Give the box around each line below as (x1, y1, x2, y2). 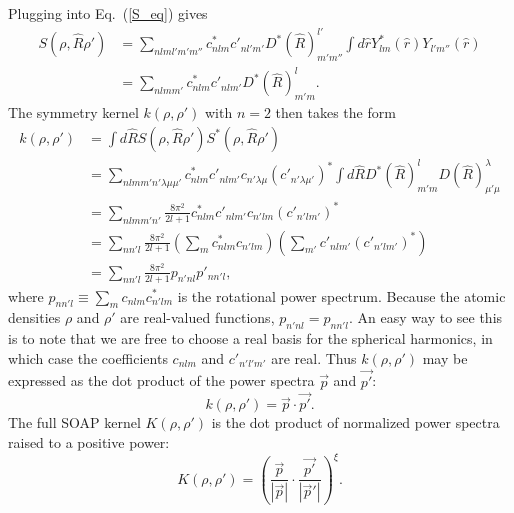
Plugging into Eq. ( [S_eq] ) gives (8, 3, 208, 23)
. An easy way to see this (349, 307, 503, 328)
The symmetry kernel (8, 102, 139, 123)
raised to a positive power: (8, 431, 170, 452)
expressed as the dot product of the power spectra (8, 370, 315, 391)
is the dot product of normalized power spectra (211, 412, 500, 433)
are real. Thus (271, 347, 357, 368)
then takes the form (275, 102, 396, 123)
